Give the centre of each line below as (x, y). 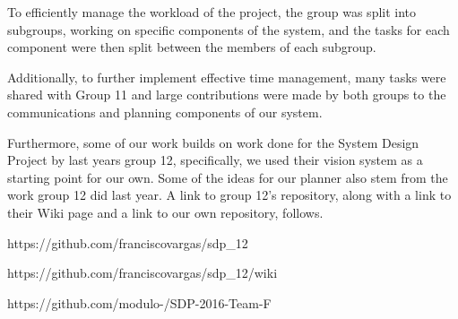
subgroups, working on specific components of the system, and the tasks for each (229, 29)
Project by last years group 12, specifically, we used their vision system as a (215, 160)
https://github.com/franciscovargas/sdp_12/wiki (143, 273)
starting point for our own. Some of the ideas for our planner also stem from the (228, 177)
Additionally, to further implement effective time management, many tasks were (227, 77)
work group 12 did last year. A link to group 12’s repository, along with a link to (229, 195)
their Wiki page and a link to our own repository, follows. (165, 212)
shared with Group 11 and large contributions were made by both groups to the (227, 95)
